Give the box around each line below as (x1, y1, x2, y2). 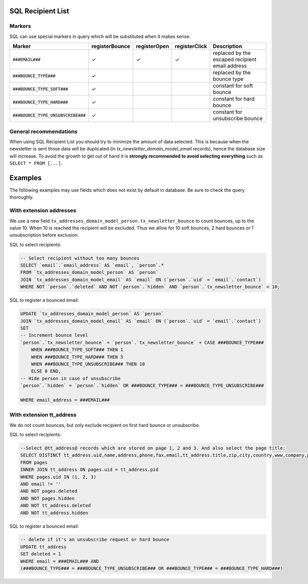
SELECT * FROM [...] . (9, 160, 63, 166)
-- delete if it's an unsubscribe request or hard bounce (20, 537, 169, 542)
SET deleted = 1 (20, 551, 62, 557)
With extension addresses (9, 207, 76, 214)
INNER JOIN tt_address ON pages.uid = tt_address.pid (20, 467, 159, 473)
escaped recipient (213, 56, 257, 63)
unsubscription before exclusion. (9, 232, 79, 238)
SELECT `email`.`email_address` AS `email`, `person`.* (20, 262, 164, 268)
